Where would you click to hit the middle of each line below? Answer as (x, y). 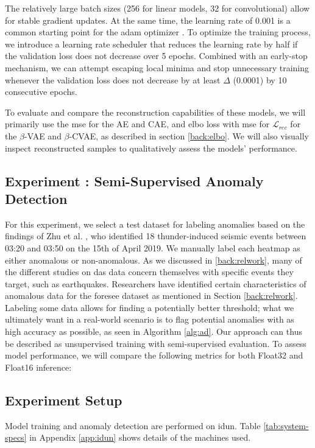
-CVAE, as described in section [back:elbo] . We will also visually (189, 135)
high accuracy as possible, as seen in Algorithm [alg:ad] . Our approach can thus (154, 331)
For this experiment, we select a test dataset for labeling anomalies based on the (155, 224)
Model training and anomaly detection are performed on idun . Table (133, 425)
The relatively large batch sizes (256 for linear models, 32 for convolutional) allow (157, 8)
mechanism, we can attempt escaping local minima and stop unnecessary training (157, 67)
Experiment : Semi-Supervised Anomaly (134, 180)
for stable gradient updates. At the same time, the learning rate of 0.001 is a (148, 20)
